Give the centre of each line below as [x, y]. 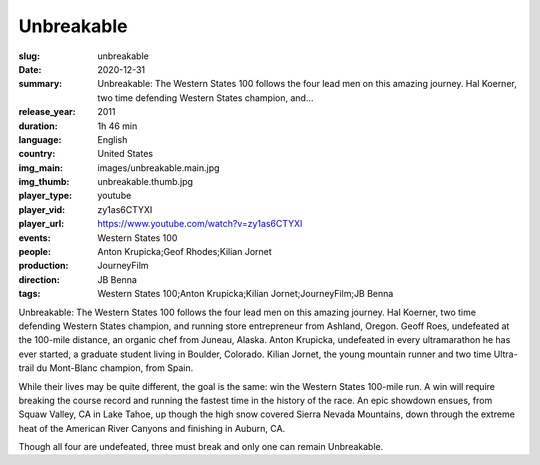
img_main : [41, 167]
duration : [38, 126]
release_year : [47, 112]
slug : [29, 56]
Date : [30, 69]
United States [125, 154]
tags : [29, 294]
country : [37, 154]
